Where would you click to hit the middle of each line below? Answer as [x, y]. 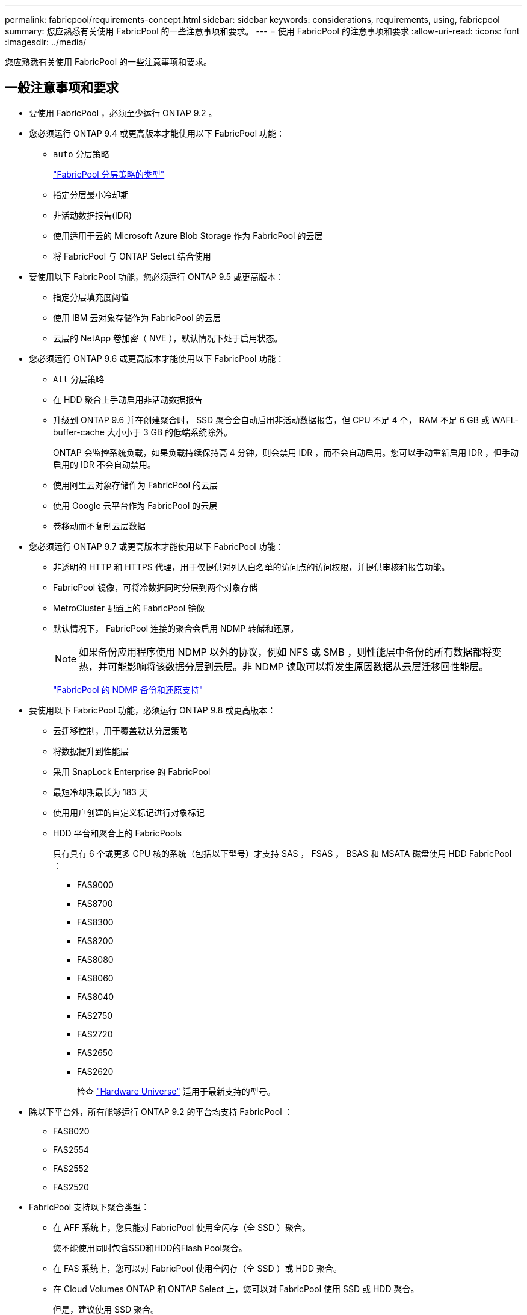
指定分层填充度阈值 [91, 297]
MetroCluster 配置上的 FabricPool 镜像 [129, 608]
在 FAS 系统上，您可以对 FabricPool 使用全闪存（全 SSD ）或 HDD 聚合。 [198, 1268]
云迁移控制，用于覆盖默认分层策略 [120, 730]
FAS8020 [71, 1131]
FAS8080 [95, 959]
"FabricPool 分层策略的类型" [109, 174]
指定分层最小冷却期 [91, 194]
